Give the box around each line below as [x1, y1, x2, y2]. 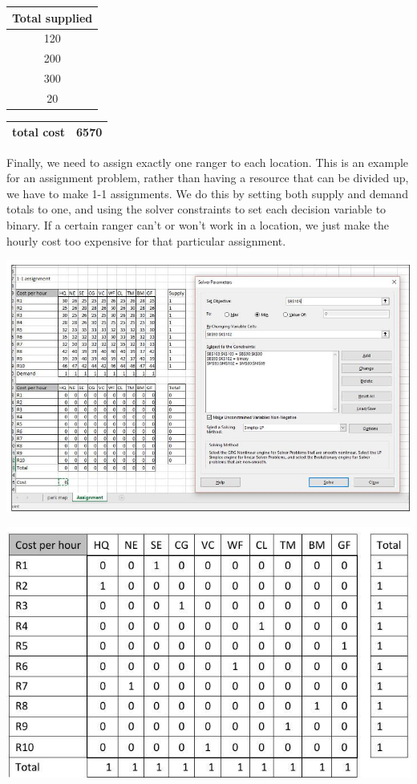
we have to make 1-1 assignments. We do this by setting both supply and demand [6, 185, 408, 201]
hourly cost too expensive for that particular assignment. [6, 232, 286, 249]
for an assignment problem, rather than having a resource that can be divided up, [6, 169, 409, 186]
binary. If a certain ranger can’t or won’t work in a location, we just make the [6, 216, 390, 233]
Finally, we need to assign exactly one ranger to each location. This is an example [6, 153, 409, 170]
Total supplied [12, 9, 93, 26]
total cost [12, 124, 66, 140]
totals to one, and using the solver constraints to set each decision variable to [6, 201, 387, 217]
